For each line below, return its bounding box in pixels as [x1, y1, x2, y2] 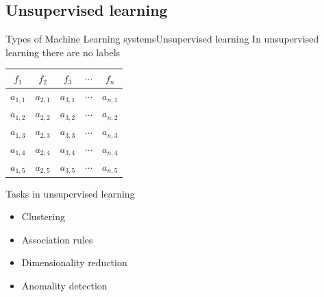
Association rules [21, 232, 93, 246]
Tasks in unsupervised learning [5, 186, 135, 200]
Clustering [21, 209, 65, 224]
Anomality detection [21, 278, 108, 292]
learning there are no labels [5, 45, 121, 59]
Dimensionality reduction [21, 255, 127, 270]
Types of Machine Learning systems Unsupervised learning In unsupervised [5, 32, 319, 46]
